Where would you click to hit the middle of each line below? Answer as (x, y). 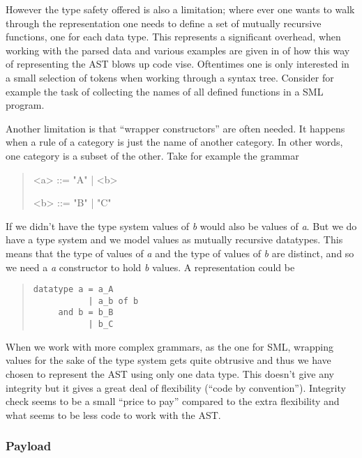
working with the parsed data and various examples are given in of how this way (178, 50)
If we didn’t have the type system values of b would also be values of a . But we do (181, 226)
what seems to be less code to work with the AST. (113, 414)
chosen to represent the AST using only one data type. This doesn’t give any (170, 373)
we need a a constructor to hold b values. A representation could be (150, 267)
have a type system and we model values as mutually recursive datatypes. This (174, 239)
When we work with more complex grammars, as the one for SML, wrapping (169, 346)
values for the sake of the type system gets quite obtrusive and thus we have (168, 360)
